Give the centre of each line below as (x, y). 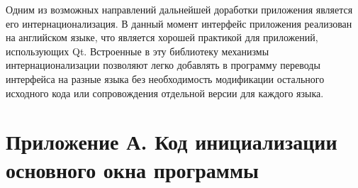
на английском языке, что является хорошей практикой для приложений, (162, 37)
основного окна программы (132, 169)
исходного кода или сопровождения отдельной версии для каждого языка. (165, 93)
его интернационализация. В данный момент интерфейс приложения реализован (179, 23)
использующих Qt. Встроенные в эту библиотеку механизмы (138, 51)
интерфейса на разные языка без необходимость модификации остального (165, 78)
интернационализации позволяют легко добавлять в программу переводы (163, 65)
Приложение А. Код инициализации (172, 142)
